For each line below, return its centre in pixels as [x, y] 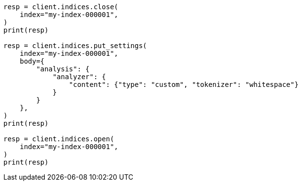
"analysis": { [63, 69]
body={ [32, 61]
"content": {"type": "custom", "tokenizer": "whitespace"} [184, 84]
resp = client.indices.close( [61, 7]
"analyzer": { [79, 77]
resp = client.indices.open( [59, 139]
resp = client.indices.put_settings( [75, 46]
